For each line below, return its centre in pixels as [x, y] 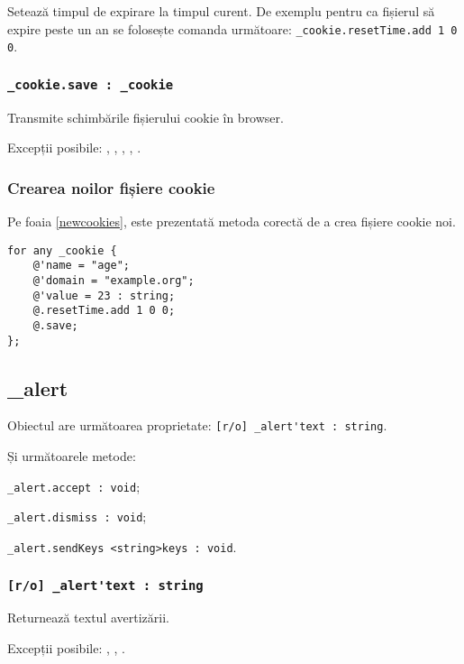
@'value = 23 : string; [104, 295]
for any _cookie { [62, 250]
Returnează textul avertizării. [88, 618]
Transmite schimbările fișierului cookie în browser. [146, 117]
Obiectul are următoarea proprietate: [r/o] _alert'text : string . [197, 425]
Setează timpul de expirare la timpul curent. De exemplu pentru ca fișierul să [221, 11]
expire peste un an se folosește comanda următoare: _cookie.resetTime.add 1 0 [232, 28]
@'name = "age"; [82, 266]
